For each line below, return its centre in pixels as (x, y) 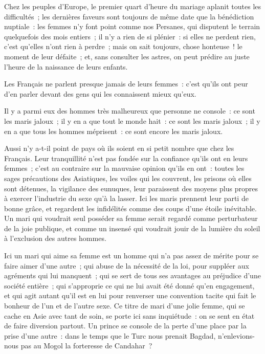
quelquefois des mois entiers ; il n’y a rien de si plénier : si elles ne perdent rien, (130, 36)
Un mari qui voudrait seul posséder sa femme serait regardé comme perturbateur (131, 218)
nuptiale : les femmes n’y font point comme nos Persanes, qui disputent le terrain (132, 26)
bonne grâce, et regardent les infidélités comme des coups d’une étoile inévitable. (130, 208)
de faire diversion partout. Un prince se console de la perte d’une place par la (125, 326)
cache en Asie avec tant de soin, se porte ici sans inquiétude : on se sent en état (129, 315)
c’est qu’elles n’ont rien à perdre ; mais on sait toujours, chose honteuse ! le (123, 46)
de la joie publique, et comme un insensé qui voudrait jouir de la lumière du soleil (132, 228)
